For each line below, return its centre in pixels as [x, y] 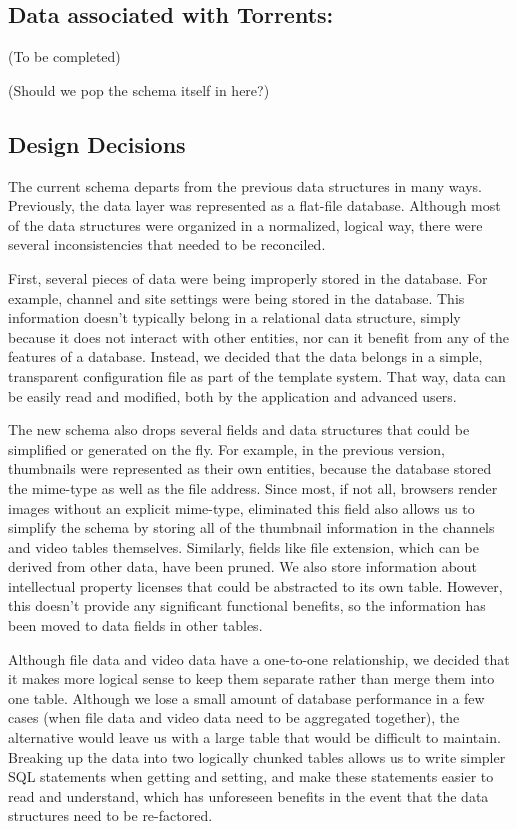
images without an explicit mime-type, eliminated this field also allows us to [241, 507]
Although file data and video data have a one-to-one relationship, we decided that [259, 658]
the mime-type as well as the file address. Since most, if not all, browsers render [253, 487]
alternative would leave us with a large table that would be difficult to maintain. [254, 737]
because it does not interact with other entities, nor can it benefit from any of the [258, 336]
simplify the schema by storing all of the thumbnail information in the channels [251, 527]
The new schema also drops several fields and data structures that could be [239, 429]
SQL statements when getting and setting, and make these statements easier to [251, 776]
